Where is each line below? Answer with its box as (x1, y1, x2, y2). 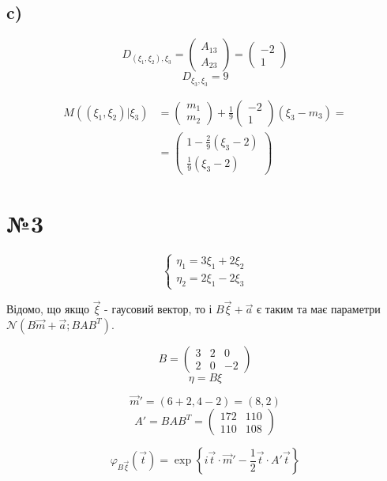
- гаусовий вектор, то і (104, 301, 212, 317)
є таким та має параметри (257, 301, 381, 317)
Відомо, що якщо (6, 301, 89, 317)
